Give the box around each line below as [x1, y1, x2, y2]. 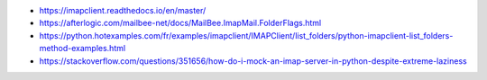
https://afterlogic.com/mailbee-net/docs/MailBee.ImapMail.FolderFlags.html [39, 18, 322, 29]
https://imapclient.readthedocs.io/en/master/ [39, 5, 207, 15]
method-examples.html [39, 43, 126, 54]
